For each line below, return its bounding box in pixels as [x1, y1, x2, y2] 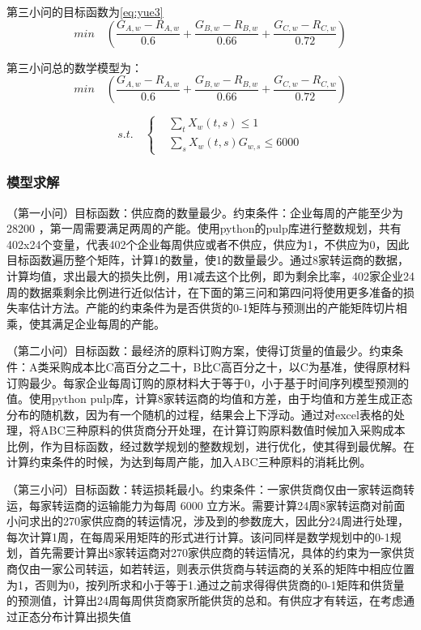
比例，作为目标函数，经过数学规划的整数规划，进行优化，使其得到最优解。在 [6, 437, 415, 454]
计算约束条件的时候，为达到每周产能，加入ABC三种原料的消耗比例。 [6, 453, 372, 470]
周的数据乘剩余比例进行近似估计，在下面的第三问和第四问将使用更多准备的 [6, 283, 403, 300]
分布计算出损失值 [40, 607, 131, 624]
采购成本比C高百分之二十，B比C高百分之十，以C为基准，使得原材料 [49, 358, 410, 375]
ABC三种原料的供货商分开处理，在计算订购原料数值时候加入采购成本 [40, 422, 406, 439]
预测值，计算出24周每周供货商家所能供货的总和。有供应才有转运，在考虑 [17, 592, 403, 609]
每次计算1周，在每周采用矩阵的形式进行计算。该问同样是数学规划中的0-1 [6, 528, 390, 545]
